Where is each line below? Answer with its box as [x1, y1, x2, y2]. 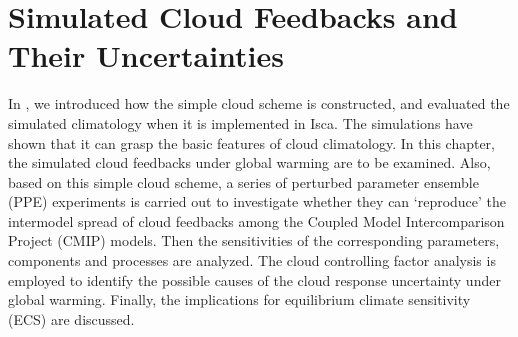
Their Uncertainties [8, 35, 284, 76]
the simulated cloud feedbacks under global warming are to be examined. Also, [8, 152, 491, 173]
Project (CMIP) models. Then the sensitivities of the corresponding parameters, [8, 230, 500, 251]
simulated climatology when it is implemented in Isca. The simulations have [8, 112, 473, 133]
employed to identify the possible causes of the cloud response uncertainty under [8, 269, 501, 290]
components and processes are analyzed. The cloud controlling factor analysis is [8, 250, 496, 271]
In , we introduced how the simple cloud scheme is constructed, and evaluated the [8, 93, 510, 114]
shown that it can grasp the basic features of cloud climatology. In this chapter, [8, 132, 496, 153]
